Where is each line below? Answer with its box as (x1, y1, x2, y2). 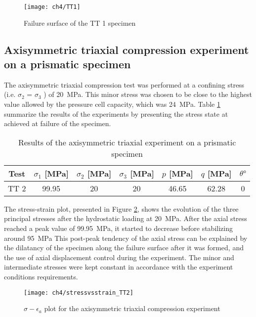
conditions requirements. (4, 271, 78, 281)
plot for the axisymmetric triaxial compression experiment (44, 303, 220, 314)
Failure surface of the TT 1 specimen (24, 17, 136, 28)
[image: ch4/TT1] (24, 3, 81, 10)
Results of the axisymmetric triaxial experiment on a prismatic (18, 136, 236, 148)
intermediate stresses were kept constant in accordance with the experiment (4, 262, 233, 272)
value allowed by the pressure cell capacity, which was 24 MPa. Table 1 (4, 99, 220, 109)
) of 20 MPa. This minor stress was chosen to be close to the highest (43, 89, 252, 99)
